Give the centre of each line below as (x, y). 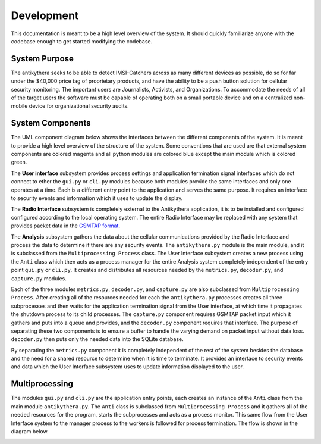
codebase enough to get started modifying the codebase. (82, 41)
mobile (19, 106)
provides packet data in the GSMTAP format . (65, 226)
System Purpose (43, 59)
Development (45, 15)
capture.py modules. (39, 278)
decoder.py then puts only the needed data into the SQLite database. (97, 339)
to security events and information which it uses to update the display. (97, 198)
